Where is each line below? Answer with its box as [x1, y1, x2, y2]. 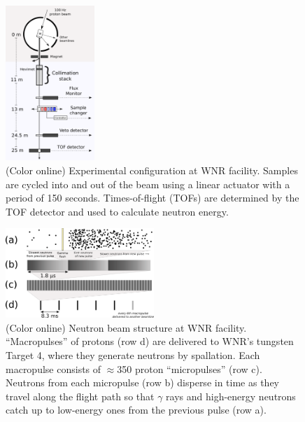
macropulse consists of [6, 361, 101, 376]
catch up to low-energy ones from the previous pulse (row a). [6, 402, 267, 417]
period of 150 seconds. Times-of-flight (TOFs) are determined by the [6, 190, 299, 205]
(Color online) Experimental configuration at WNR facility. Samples [6, 163, 298, 178]
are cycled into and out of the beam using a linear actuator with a [6, 176, 290, 191]
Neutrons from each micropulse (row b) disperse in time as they [6, 375, 279, 390]
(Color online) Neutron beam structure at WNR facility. [6, 320, 247, 335]
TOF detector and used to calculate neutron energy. [6, 204, 229, 218]
